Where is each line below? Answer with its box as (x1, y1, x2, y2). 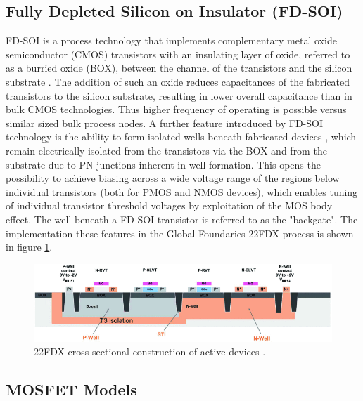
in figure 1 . (6, 239, 53, 254)
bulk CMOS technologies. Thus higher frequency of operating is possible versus (6, 102, 347, 117)
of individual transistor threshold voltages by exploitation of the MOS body (6, 198, 333, 213)
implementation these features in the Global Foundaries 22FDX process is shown (6, 225, 354, 240)
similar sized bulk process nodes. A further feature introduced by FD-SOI (6, 115, 323, 130)
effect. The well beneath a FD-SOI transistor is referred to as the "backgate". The (6, 211, 358, 226)
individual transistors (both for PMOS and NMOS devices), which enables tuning (6, 184, 358, 199)
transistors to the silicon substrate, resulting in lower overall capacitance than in (6, 88, 352, 103)
